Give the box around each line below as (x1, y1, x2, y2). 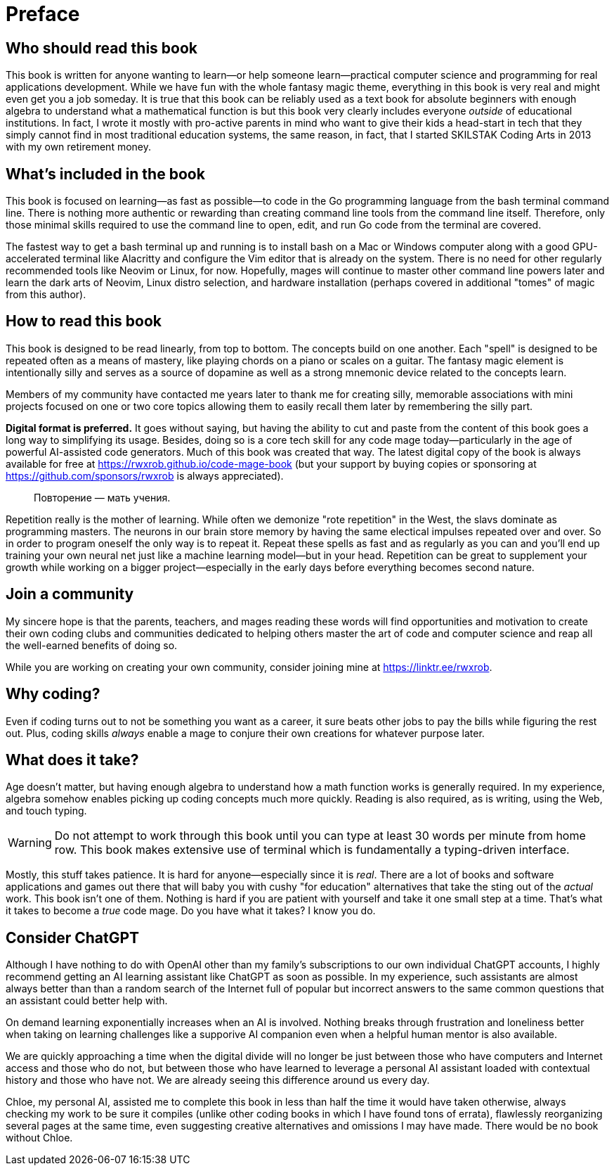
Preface (6, 2, 80, 26)
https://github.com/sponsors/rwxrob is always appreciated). (6, 469, 284, 482)
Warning (8, 836, 52, 850)
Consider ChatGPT (6, 928, 140, 947)
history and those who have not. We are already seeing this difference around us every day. (6, 1074, 430, 1087)
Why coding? (6, 685, 100, 703)
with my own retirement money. (6, 141, 152, 153)
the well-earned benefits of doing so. (6, 639, 178, 651)
